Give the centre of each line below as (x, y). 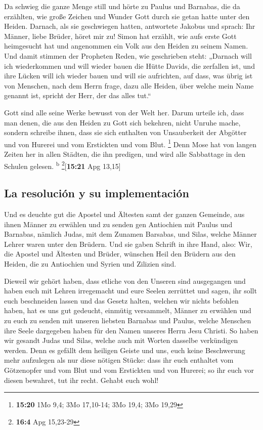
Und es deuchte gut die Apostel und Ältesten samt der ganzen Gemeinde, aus (124, 214)
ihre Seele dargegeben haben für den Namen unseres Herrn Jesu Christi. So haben (131, 330)
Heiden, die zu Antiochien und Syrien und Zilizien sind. (90, 263)
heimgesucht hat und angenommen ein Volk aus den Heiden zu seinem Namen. (126, 46)
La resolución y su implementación (97, 193)
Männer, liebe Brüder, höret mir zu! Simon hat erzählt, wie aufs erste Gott (120, 36)
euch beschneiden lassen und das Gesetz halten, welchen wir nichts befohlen (121, 300)
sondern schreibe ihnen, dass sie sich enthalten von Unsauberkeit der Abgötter (125, 132)
